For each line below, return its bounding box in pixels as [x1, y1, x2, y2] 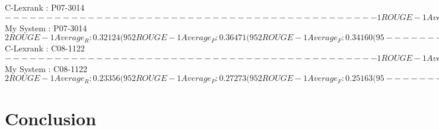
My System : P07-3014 [5, 21, 87, 34]
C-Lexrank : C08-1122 [5, 42, 85, 54]
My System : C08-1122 [5, 62, 87, 74]
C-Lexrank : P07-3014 [5, 1, 85, 13]
